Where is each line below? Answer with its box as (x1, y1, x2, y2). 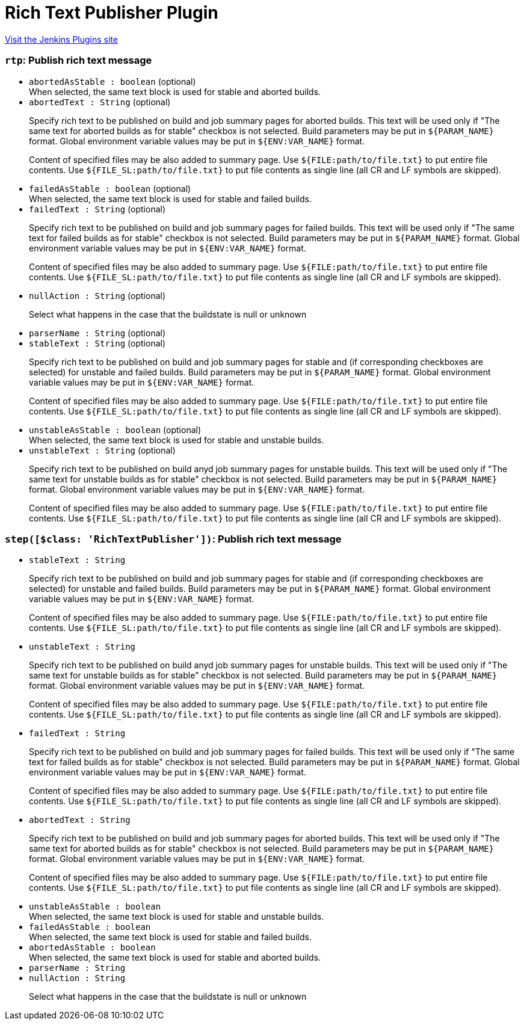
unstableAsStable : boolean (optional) (29, 424, 202, 435)
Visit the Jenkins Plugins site (5, 34, 118, 45)
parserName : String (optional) (29, 327, 166, 338)
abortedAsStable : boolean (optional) (29, 76, 196, 87)
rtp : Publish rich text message (5, 54, 152, 67)
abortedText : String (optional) (29, 96, 171, 107)
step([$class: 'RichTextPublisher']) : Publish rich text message (5, 532, 342, 545)
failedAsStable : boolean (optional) (29, 183, 191, 194)
